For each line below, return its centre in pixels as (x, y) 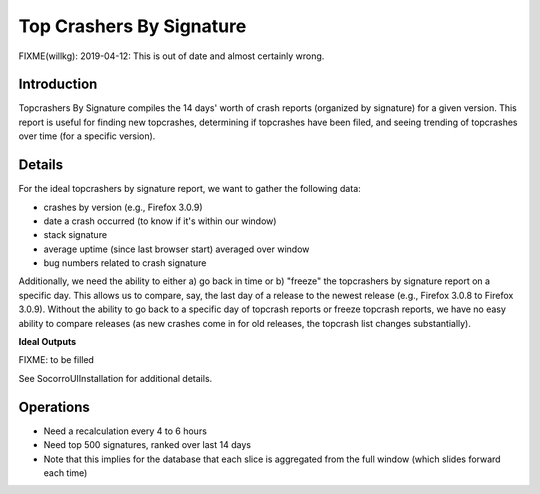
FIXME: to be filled (56, 360)
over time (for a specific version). (87, 136)
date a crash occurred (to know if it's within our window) (160, 221)
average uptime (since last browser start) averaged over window (176, 249)
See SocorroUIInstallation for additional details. (115, 378)
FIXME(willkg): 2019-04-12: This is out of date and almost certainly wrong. (171, 56)
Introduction (58, 84)
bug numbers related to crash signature (125, 263)
